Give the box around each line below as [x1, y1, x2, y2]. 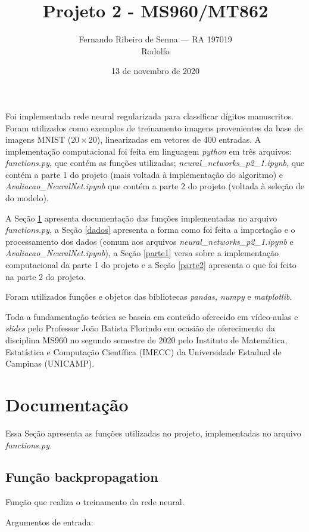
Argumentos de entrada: [5, 515, 93, 528]
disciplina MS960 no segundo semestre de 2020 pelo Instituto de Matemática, [5, 334, 288, 346]
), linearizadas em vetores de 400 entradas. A [96, 133, 261, 146]
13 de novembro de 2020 [111, 64, 199, 77]
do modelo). [5, 192, 49, 204]
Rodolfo [141, 44, 170, 57]
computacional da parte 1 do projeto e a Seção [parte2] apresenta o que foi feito [5, 259, 296, 271]
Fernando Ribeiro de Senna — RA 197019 [79, 33, 232, 45]
